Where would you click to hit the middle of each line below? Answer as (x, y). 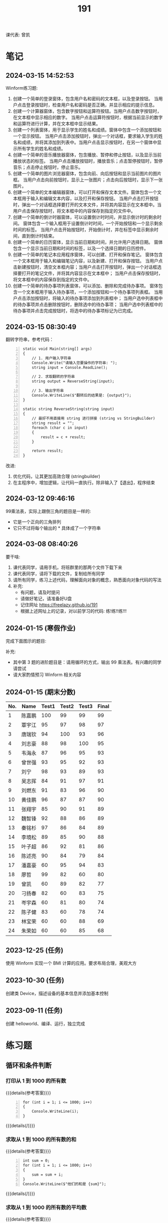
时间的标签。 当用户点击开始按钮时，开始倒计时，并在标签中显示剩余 (83, 230)
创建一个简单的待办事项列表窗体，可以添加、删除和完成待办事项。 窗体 (85, 286)
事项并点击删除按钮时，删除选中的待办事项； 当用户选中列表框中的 (94, 304)
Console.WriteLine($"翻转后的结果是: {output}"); (82, 395)
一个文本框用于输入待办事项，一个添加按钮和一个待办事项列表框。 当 (88, 292)
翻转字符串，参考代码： (30, 339)
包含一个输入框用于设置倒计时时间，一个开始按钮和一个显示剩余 (97, 224)
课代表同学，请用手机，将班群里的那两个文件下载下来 (68, 567)
